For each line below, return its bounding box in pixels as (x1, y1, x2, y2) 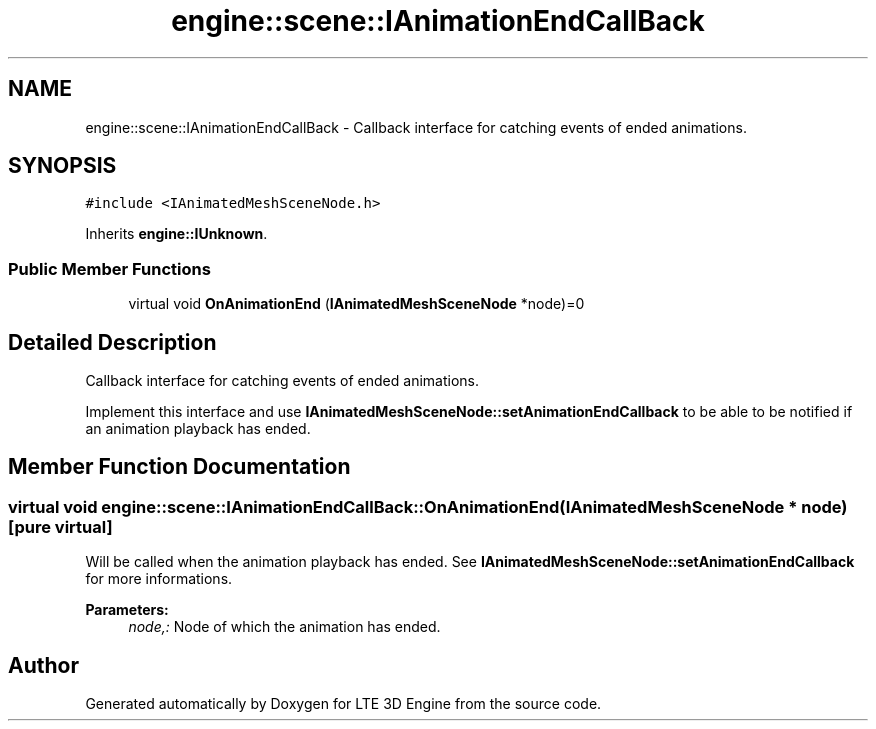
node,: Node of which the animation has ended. (128, 618, 441, 636)
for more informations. (85, 570, 233, 588)
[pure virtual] (8, 516, 113, 537)
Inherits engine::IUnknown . (85, 225, 268, 243)
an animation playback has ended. (85, 420, 311, 438)
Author (8, 652, 79, 678)
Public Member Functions (8, 258, 211, 279)
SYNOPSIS (8, 153, 117, 179)
